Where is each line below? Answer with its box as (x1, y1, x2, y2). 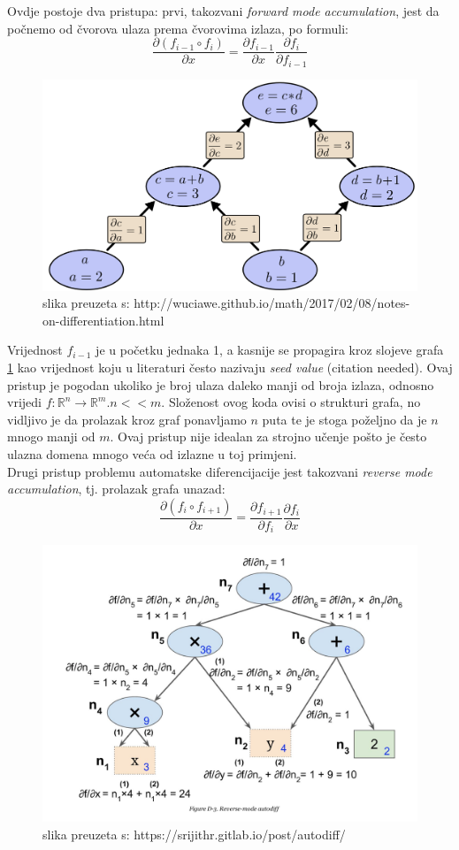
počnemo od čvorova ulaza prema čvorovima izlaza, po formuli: (7, 19, 348, 37)
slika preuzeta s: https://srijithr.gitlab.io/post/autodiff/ (42, 824, 346, 843)
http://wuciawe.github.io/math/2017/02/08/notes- (134, 294, 410, 312)
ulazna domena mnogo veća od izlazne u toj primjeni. (7, 444, 297, 463)
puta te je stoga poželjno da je (262, 410, 427, 428)
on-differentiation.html (42, 310, 164, 329)
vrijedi (7, 393, 42, 411)
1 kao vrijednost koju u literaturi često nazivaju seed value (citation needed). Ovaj (7, 357, 453, 376)
